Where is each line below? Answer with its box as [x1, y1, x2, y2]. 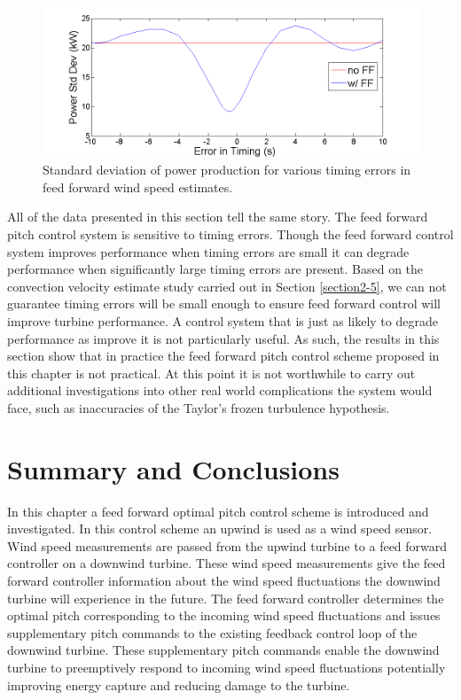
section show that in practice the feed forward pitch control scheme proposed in [7, 346, 440, 365]
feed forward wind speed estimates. [43, 177, 233, 196]
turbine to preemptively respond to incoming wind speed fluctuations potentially [7, 657, 446, 676]
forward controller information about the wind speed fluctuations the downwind [7, 572, 441, 589]
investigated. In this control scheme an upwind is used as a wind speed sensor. [7, 519, 433, 538]
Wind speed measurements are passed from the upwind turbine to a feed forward [7, 536, 448, 555]
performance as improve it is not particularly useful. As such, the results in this [7, 329, 440, 347]
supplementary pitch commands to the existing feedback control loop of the [7, 623, 418, 642]
